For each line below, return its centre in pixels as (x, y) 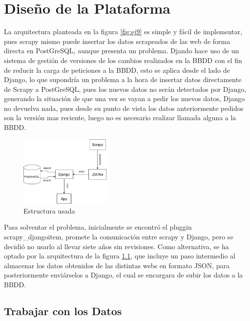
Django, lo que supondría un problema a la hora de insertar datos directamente (123, 79)
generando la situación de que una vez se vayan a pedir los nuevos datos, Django (125, 98)
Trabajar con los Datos (63, 310)
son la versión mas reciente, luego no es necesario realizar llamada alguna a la (120, 118)
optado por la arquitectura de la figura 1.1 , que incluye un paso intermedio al (120, 256)
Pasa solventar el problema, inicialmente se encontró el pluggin (98, 227)
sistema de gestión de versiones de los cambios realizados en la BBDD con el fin (123, 60)
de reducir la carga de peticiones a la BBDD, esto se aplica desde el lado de (117, 70)
